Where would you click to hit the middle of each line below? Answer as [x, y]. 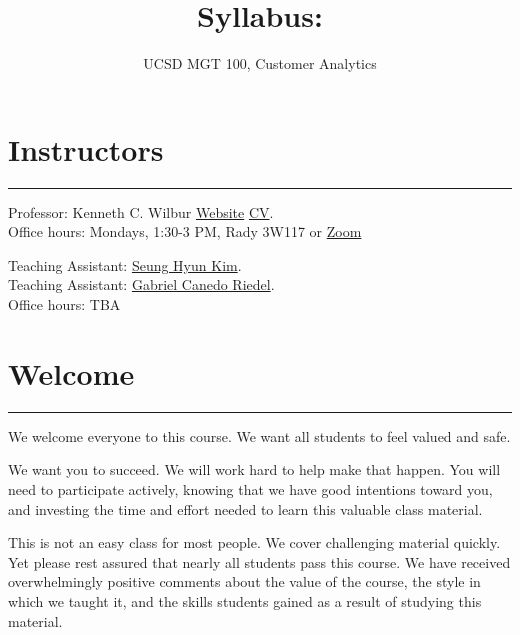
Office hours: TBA [64, 304]
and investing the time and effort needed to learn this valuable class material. [245, 508]
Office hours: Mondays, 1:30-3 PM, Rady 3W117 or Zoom [185, 231]
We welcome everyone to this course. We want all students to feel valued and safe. [259, 435]
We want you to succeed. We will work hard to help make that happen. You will [254, 469]
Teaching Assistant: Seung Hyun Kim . [125, 264]
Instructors [86, 148]
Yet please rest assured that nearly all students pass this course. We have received [259, 561]
